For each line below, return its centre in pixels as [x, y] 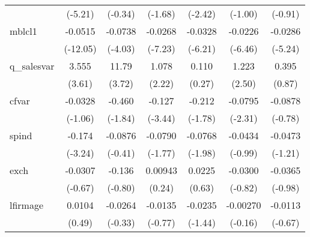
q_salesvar [32, 66]
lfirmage [27, 205]
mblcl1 [23, 31]
